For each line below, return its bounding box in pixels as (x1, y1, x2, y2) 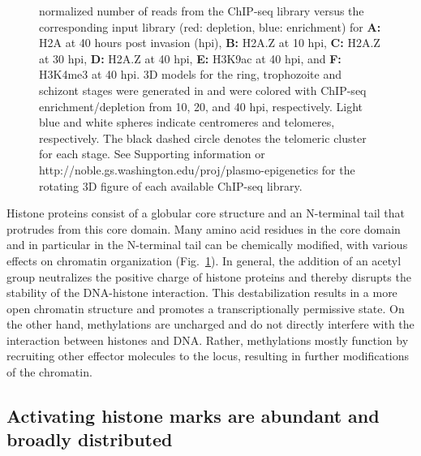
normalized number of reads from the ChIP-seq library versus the (39, 2, 364, 19)
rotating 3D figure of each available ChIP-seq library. (39, 177, 303, 194)
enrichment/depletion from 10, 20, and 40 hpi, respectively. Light (39, 97, 363, 114)
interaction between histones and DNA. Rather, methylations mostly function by (6, 331, 409, 348)
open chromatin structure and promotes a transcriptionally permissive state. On (6, 299, 405, 316)
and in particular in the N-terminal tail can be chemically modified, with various (6, 236, 408, 253)
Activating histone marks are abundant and (6, 403, 380, 428)
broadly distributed (6, 427, 173, 452)
